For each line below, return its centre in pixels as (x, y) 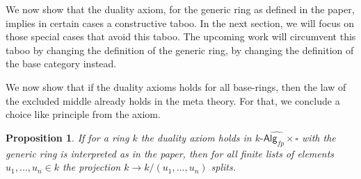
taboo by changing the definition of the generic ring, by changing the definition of (180, 50)
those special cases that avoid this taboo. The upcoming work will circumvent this (181, 36)
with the (319, 137)
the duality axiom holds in (196, 137)
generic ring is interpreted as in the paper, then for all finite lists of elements (170, 153)
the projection (91, 167)
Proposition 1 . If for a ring (67, 137)
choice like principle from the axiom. (83, 114)
